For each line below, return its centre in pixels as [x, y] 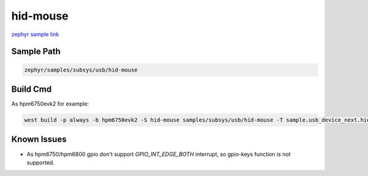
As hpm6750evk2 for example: [50, 104]
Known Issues [39, 140]
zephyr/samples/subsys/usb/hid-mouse [81, 70]
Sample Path [36, 52]
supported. [40, 163]
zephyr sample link [35, 34]
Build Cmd [32, 89]
